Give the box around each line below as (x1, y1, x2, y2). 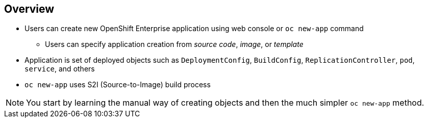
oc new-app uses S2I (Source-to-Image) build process (24, 80, 211, 89)
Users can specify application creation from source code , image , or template (45, 40, 304, 49)
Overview (4, 3, 55, 15)
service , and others (24, 64, 95, 74)
